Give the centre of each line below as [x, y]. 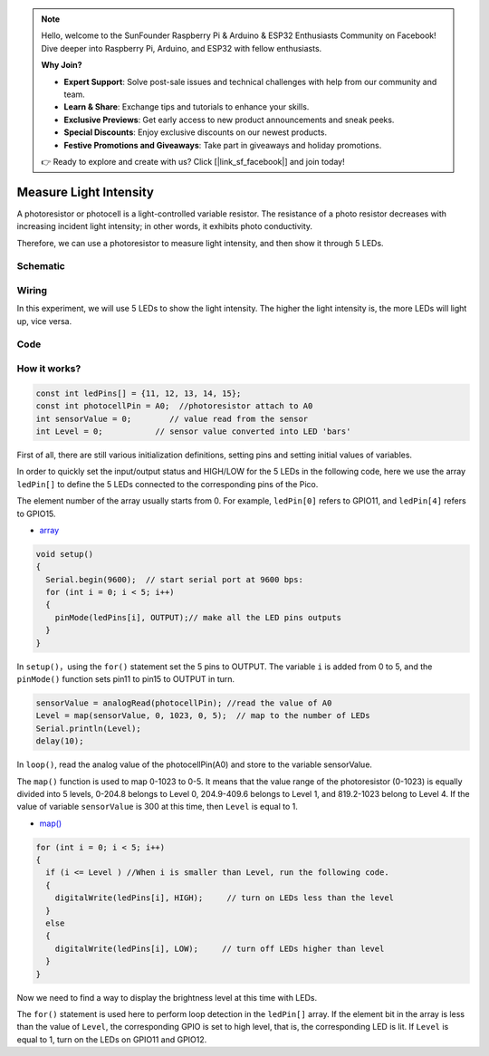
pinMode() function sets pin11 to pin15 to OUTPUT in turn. [126, 679]
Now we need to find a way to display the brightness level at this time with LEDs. [167, 997]
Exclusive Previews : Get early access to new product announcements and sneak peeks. [229, 120]
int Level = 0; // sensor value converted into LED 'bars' [193, 431]
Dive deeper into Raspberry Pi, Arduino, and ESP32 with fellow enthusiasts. [182, 48]
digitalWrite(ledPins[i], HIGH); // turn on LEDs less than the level [224, 898]
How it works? [49, 369]
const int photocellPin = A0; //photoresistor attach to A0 [174, 406]
